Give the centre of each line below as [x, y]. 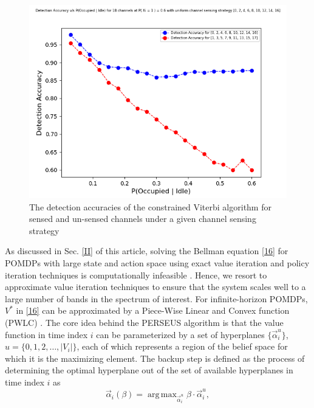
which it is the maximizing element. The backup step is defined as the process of [155, 358]
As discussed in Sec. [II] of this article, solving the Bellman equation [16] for [147, 251]
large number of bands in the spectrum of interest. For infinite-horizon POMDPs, [156, 298]
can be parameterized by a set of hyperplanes [180, 334]
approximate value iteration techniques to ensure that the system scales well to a [155, 287]
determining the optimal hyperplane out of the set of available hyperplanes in [149, 370]
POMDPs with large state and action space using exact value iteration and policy [157, 262]
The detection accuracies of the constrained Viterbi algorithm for [150, 206]
